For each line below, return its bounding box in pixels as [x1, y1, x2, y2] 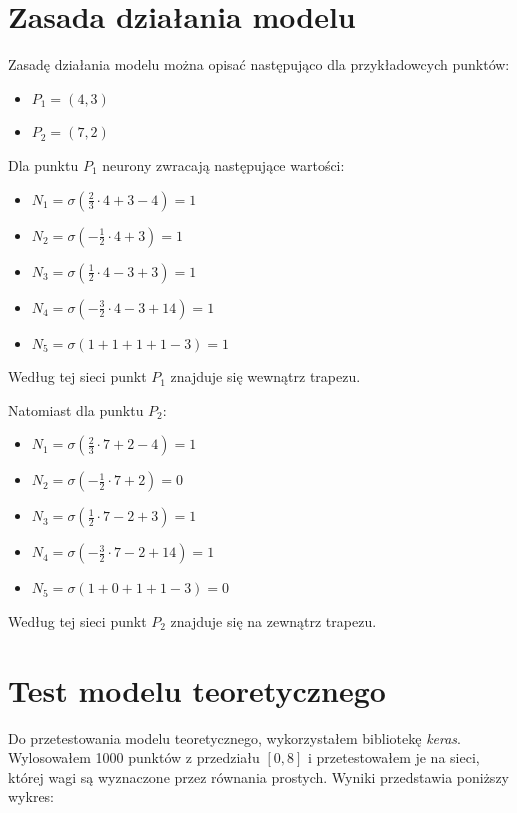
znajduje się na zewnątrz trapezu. [170, 610, 377, 631]
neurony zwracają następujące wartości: [102, 154, 345, 175]
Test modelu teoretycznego [8, 669, 386, 710]
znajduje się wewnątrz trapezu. [170, 366, 361, 387]
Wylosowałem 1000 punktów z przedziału [8, 747, 260, 768]
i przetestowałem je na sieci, [308, 747, 480, 768]
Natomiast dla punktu [8, 399, 144, 420]
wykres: [8, 786, 55, 807]
